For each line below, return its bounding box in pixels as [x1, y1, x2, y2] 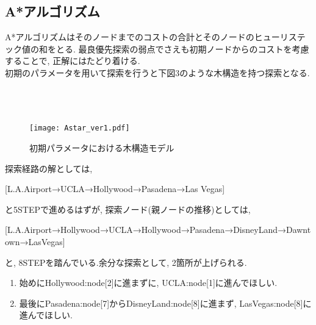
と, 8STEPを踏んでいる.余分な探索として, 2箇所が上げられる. [5, 255, 247, 268]
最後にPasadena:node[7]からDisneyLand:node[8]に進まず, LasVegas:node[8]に [19, 296, 312, 309]
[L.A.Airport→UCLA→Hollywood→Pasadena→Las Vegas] [5, 182, 225, 195]
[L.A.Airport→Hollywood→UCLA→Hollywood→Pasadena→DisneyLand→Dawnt [5, 223, 311, 236]
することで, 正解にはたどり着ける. [5, 54, 140, 67]
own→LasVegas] [5, 235, 65, 248]
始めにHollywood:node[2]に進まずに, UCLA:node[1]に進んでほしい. [19, 276, 278, 289]
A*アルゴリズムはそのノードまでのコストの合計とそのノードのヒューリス [5, 30, 297, 43]
